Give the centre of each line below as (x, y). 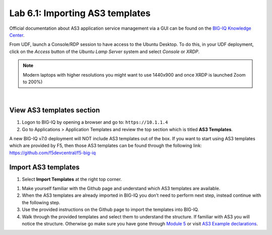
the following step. (41, 202)
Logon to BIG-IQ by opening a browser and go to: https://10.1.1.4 (95, 122)
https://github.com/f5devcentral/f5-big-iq (52, 153)
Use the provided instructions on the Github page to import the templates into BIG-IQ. (110, 210)
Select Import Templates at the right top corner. (72, 179)
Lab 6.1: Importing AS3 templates (80, 13)
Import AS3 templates (45, 167)
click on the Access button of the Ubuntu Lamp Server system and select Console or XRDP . (105, 51)
